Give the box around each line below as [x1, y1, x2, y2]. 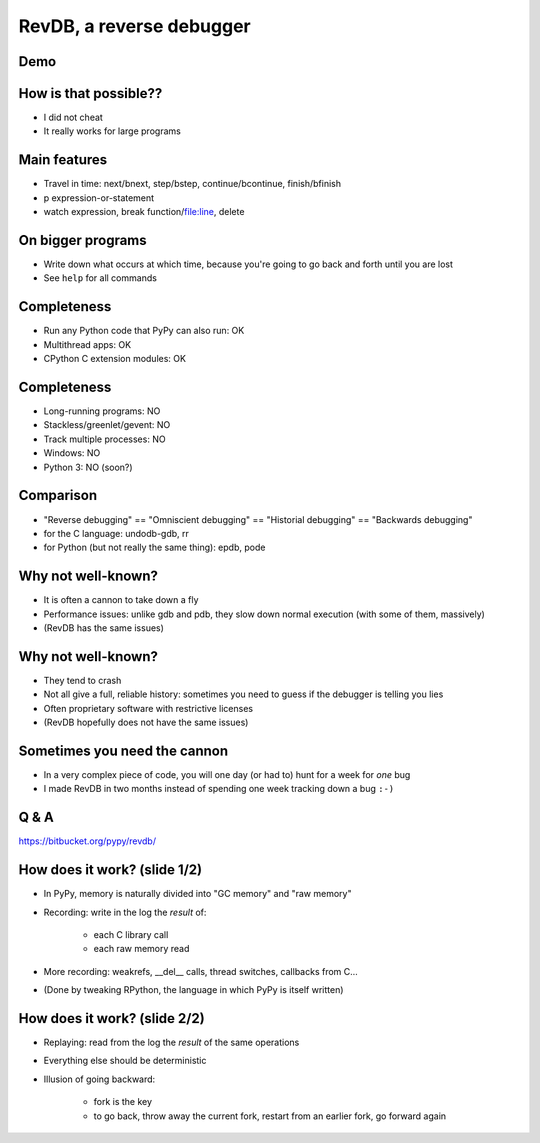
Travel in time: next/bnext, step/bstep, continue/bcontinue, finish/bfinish [43, 178, 342, 190]
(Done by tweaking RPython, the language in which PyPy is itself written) [43, 984, 344, 996]
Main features [18, 151, 108, 169]
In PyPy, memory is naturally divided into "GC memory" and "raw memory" [43, 888, 352, 900]
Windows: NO [43, 447, 101, 459]
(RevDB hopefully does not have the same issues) [43, 716, 249, 729]
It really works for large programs [43, 125, 182, 137]
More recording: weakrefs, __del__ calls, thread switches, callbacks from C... [43, 965, 359, 977]
